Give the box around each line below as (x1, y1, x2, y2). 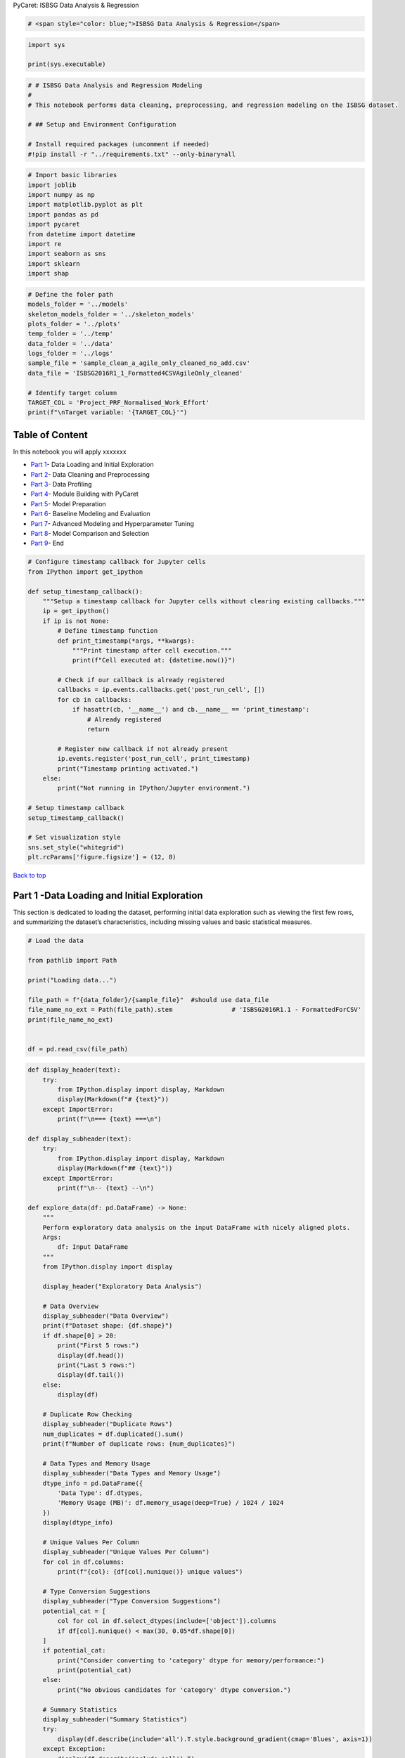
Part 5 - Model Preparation (30, 499, 107, 508)
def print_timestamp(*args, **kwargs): (57, 636, 195, 645)
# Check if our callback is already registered (57, 676, 225, 684)
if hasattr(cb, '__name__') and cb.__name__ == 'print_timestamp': (72, 705, 310, 714)
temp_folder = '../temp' (27, 330, 114, 338)
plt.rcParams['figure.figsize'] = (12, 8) (27, 853, 176, 861)
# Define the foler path (27, 290, 114, 298)
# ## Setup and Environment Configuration (27, 120, 176, 129)
